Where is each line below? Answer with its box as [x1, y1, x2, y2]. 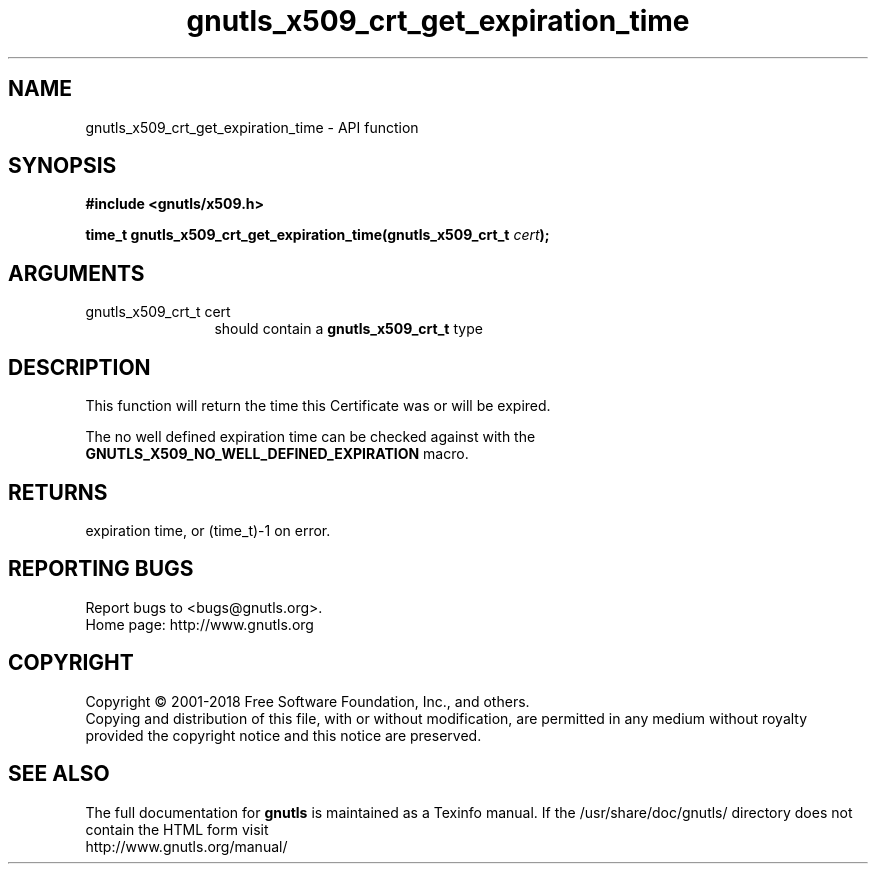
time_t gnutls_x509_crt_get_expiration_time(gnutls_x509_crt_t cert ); [85, 226, 550, 244]
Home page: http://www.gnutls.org [85, 615, 314, 633]
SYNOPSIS [8, 153, 117, 179]
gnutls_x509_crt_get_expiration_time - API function [85, 118, 419, 136]
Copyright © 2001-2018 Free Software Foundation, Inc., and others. [85, 692, 530, 710]
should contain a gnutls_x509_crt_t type [214, 320, 483, 338]
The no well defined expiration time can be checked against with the [85, 428, 536, 446]
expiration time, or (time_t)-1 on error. [85, 521, 331, 539]
